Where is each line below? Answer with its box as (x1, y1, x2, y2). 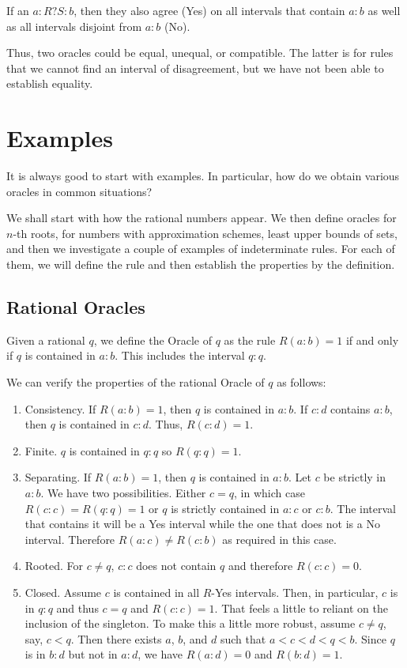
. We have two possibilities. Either (40, 485, 206, 501)
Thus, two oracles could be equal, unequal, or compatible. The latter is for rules (6, 44, 394, 61)
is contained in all (113, 583, 200, 600)
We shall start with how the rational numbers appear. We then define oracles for (6, 209, 397, 226)
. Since (354, 630, 386, 647)
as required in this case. (222, 530, 337, 547)
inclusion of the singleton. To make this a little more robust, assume (24, 615, 356, 632)
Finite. (24, 442, 58, 459)
